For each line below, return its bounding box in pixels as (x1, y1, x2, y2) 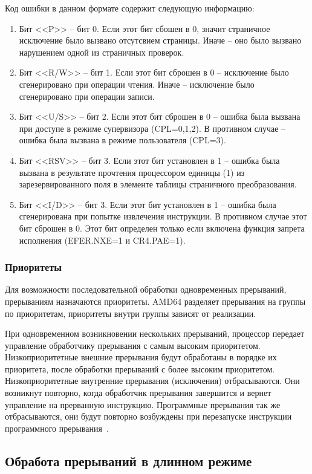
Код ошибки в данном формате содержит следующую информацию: (5, 2, 255, 14)
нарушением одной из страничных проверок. (19, 45, 184, 58)
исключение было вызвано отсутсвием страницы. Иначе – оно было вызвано (19, 34, 302, 47)
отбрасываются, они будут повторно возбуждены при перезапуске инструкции (5, 410, 292, 423)
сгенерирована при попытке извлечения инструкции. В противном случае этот (19, 210, 307, 222)
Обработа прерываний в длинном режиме (5, 451, 252, 470)
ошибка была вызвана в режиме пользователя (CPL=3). (19, 134, 226, 146)
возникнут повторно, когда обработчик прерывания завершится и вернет (5, 386, 271, 399)
